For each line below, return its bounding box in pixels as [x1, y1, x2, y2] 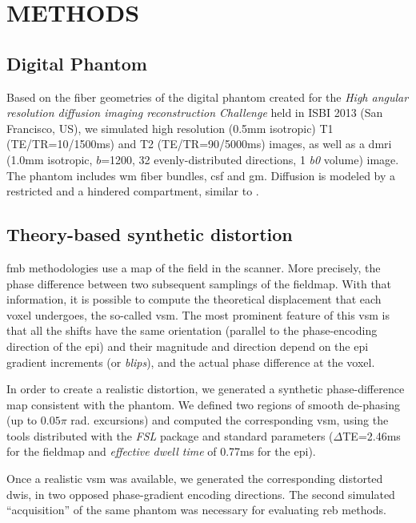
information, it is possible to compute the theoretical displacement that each [6, 291, 382, 308]
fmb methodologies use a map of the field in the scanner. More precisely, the [6, 259, 381, 276]
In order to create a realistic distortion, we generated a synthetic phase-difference [6, 380, 405, 397]
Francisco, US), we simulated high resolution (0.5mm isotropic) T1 [6, 119, 334, 136]
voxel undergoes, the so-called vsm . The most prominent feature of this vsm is [6, 306, 390, 323]
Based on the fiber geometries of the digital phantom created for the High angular [6, 88, 409, 105]
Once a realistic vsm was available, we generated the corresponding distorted [6, 470, 383, 487]
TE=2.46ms [342, 427, 401, 444]
